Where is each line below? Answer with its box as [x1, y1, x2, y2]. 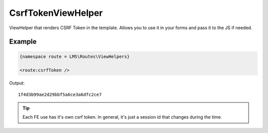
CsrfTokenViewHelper [9, 7, 103, 18]
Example [9, 38, 37, 46]
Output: [9, 80, 25, 86]
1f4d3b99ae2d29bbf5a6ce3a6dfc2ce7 [18, 91, 102, 97]
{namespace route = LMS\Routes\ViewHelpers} [19, 53, 130, 59]
